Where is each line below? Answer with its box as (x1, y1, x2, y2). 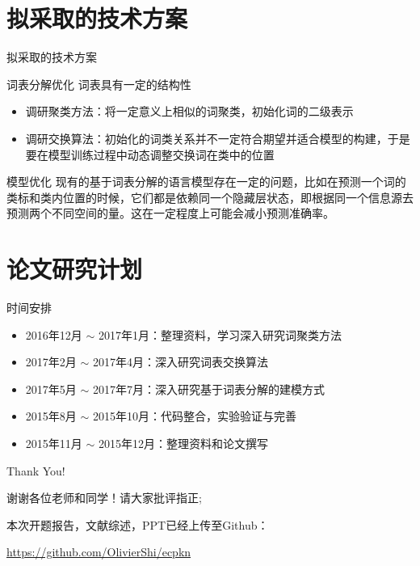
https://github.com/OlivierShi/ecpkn (6, 543, 191, 560)
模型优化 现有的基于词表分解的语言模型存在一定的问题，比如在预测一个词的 (6, 173, 406, 190)
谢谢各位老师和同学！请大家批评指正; (6, 489, 202, 506)
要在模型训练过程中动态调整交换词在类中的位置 (25, 146, 275, 163)
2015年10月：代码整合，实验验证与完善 (92, 408, 296, 424)
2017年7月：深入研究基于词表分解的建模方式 (92, 380, 325, 397)
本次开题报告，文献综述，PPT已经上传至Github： (6, 516, 269, 533)
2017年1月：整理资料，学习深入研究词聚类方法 (98, 326, 342, 343)
